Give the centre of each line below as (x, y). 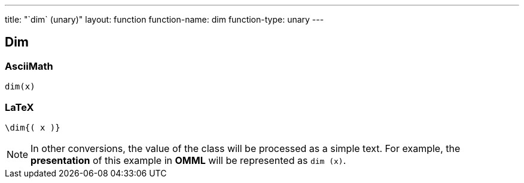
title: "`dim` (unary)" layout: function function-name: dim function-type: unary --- (164, 19)
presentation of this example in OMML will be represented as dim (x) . (188, 160)
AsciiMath (29, 66)
